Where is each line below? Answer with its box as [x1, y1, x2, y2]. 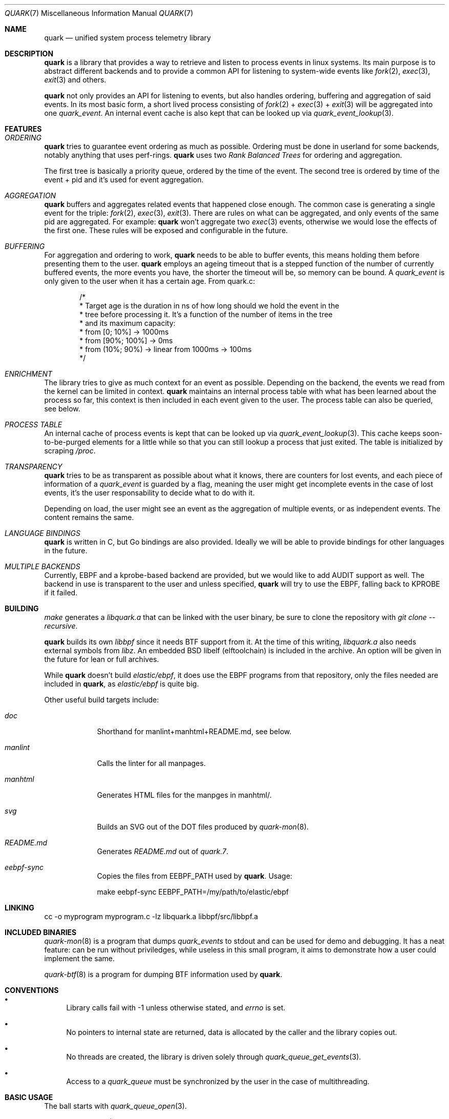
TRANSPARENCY [5, 462, 62, 471]
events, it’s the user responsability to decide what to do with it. [44, 488, 255, 497]
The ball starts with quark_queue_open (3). [44, 1102, 187, 1110]
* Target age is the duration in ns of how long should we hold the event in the [79, 301, 339, 310]
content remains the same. [44, 513, 134, 522]
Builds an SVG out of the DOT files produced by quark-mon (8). [97, 822, 309, 831]
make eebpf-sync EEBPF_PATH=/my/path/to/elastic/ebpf [97, 887, 289, 896]
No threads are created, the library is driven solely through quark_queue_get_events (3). [66, 1052, 361, 1061]
